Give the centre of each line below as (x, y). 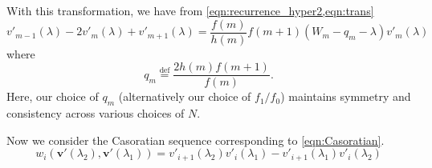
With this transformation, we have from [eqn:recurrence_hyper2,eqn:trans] (190, 10)
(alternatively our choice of (185, 96)
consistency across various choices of (96, 113)
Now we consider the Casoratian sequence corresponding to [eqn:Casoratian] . (196, 140)
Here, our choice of (53, 96)
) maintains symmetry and (346, 96)
